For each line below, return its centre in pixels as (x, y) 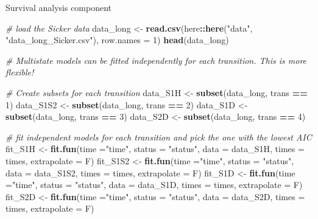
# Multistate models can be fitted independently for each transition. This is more (156, 60)
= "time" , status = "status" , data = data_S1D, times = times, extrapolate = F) (154, 185)
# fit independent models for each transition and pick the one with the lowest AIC (159, 137)
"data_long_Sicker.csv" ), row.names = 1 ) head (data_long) (117, 40)
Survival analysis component (59, 7)
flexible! (20, 72)
